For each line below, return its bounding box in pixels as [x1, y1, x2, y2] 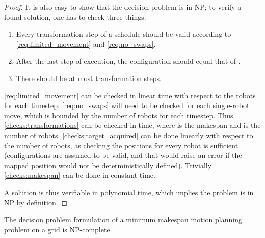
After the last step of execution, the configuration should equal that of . [16, 56, 241, 66]
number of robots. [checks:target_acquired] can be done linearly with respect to [4, 129, 253, 140]
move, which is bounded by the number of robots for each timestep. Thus [4, 110, 233, 120]
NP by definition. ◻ [4, 197, 68, 207]
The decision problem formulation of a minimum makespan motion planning [4, 214, 242, 225]
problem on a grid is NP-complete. [4, 224, 112, 234]
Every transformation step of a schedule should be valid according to [16, 29, 231, 39]
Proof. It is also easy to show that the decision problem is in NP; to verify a [4, 2, 242, 12]
